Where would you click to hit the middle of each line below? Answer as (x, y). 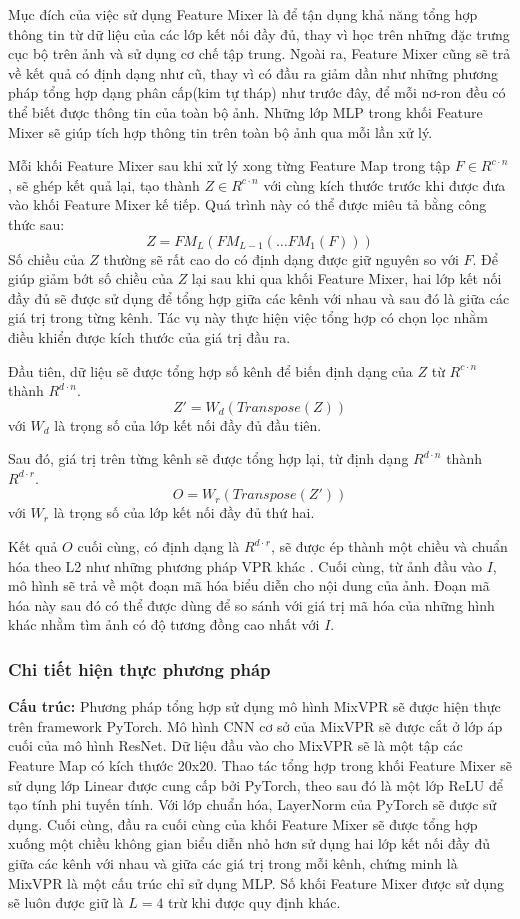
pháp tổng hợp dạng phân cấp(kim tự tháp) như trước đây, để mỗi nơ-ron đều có (257, 92)
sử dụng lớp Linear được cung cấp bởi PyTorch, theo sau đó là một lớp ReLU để (255, 784)
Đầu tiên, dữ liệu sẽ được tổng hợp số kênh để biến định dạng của (210, 370)
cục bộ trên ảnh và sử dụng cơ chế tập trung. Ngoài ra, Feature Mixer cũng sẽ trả (259, 53)
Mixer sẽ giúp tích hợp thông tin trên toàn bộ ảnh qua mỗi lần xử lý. (220, 131)
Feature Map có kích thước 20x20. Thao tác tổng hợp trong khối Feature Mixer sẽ (260, 765)
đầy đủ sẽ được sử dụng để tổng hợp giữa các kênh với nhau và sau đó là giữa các (259, 297)
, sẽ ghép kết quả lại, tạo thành (104, 184)
